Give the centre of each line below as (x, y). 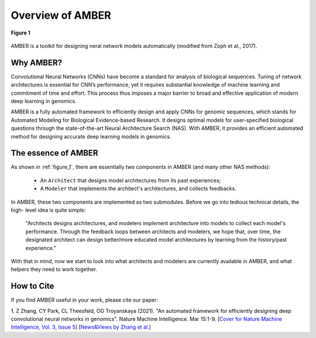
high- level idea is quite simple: (48, 210)
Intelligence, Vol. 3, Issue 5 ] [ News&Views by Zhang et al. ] (81, 327)
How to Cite (32, 286)
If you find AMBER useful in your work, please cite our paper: (84, 300)
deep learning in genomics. (44, 101)
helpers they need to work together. (54, 270)
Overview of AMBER (61, 15)
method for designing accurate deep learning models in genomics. (91, 136)
